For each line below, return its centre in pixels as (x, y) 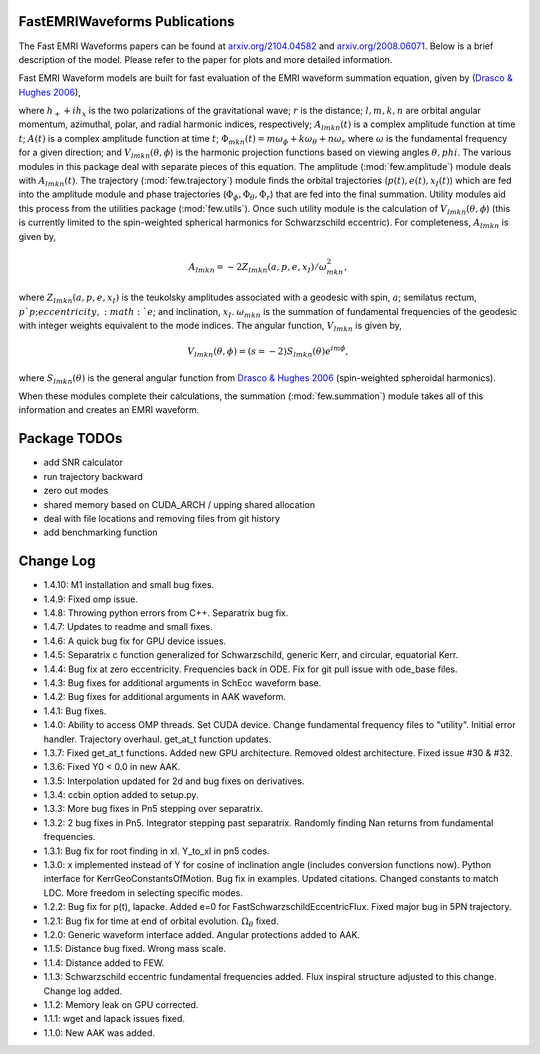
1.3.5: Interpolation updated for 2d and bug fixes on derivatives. (174, 781)
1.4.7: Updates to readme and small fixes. (128, 627)
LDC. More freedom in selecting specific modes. (143, 892)
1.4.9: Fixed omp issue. (91, 599)
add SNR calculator (83, 462)
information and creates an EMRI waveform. (109, 410)
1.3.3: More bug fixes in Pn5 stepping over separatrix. (153, 809)
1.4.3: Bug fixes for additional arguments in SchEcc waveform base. (182, 682)
